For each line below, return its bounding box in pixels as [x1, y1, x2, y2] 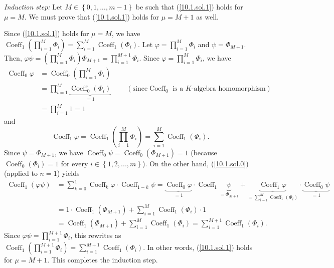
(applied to [4, 168, 38, 178]
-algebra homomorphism [191, 85, 266, 93]
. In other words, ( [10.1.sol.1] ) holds [143, 242, 253, 252]
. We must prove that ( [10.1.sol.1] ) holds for [24, 11, 159, 22]
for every [61, 158, 88, 168]
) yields [57, 168, 80, 178]
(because [191, 147, 217, 157]
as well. [196, 11, 219, 22]
